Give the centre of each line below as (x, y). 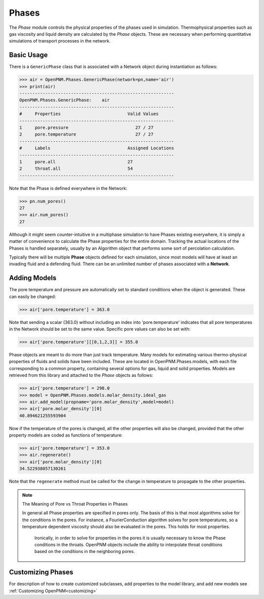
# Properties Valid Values (89, 114)
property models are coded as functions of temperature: (66, 435)
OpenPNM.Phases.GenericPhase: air (65, 100)
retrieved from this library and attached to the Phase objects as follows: (81, 375)
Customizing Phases (41, 572)
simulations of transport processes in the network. (60, 41)
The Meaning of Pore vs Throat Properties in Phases (75, 504)
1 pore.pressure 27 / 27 (86, 127)
